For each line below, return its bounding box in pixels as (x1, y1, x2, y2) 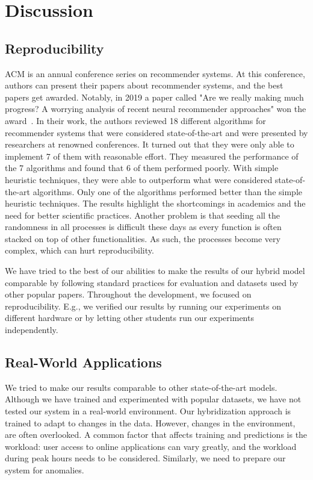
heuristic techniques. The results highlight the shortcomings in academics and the (5, 197, 306, 210)
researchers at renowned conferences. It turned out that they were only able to (5, 138, 294, 151)
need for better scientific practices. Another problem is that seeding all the (5, 208, 280, 221)
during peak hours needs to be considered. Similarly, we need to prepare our (5, 452, 286, 464)
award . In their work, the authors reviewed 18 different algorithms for (5, 114, 266, 126)
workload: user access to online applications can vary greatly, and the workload (5, 440, 297, 452)
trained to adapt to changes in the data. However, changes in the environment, (5, 416, 296, 429)
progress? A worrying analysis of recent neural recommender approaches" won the (5, 102, 306, 115)
